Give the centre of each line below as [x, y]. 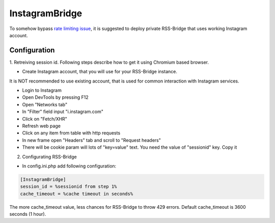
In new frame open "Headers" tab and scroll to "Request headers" [92, 140]
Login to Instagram [42, 90]
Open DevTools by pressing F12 [55, 97]
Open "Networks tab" [45, 104]
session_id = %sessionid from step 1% [68, 187]
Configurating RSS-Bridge [49, 157]
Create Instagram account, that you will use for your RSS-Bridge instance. [100, 72]
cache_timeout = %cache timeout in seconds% [77, 194]
